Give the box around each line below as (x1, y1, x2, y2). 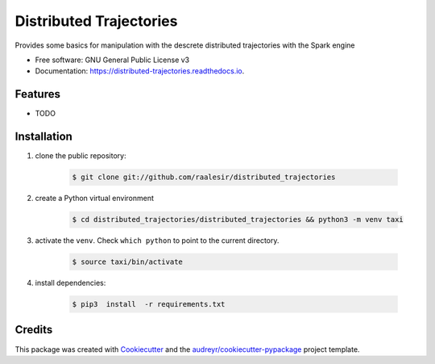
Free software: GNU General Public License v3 (35, 55, 190, 65)
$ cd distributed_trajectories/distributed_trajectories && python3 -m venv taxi (72, 215, 404, 224)
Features (14, 87, 60, 101)
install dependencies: (35, 278, 106, 288)
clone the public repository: (35, 151, 126, 161)
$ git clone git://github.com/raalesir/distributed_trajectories (72, 173, 336, 182)
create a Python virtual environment (35, 194, 155, 203)
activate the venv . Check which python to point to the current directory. (35, 236, 280, 245)
